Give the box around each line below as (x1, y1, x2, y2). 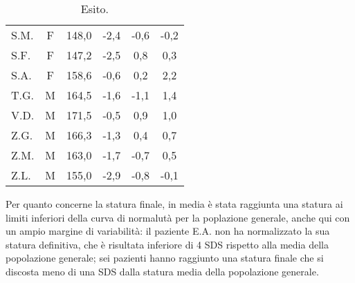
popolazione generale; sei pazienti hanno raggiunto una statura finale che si (6, 251, 324, 265)
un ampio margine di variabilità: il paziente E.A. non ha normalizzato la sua (6, 224, 330, 238)
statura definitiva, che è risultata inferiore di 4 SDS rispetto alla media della (6, 237, 329, 251)
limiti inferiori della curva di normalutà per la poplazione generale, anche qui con (6, 210, 350, 224)
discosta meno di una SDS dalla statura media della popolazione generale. (6, 264, 319, 278)
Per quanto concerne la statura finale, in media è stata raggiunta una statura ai (6, 197, 343, 211)
